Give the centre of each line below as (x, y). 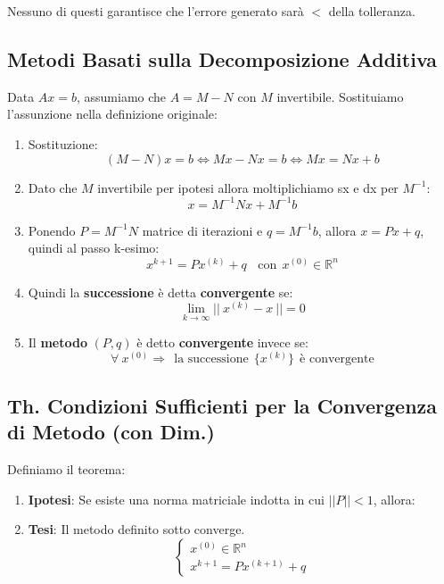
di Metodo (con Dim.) (111, 432)
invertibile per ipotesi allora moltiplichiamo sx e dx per (248, 187)
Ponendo (52, 230)
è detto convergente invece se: (222, 342)
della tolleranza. (372, 11)
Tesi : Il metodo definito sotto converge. (136, 529)
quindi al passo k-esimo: (94, 248)
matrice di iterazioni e (202, 230)
